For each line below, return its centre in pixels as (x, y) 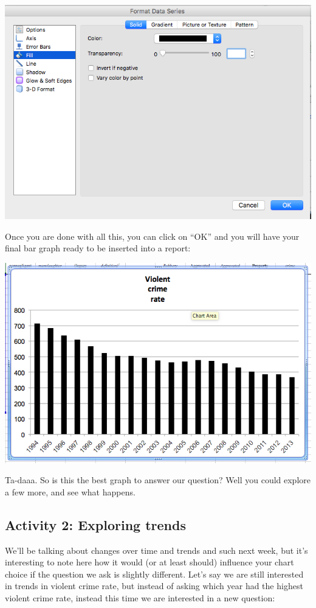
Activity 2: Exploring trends (95, 524)
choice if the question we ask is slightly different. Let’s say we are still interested (154, 574)
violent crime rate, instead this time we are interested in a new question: (140, 598)
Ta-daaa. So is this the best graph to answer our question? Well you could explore (158, 480)
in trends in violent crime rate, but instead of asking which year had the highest (154, 586)
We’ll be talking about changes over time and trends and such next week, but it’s (156, 550)
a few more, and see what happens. (70, 491)
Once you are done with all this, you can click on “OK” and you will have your (152, 236)
